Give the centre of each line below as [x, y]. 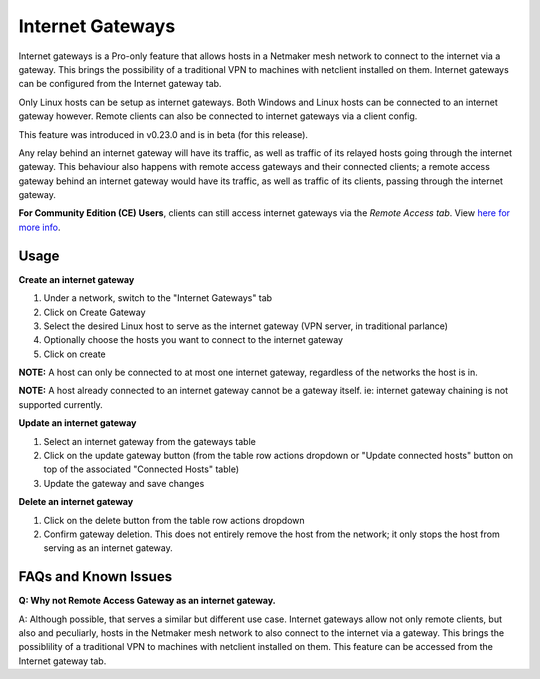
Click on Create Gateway [94, 312]
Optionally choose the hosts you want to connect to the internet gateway [193, 340]
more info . [39, 227]
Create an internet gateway [76, 279]
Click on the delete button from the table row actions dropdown [174, 520]
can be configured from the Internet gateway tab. [120, 84]
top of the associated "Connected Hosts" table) [141, 469]
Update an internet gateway [77, 423]
